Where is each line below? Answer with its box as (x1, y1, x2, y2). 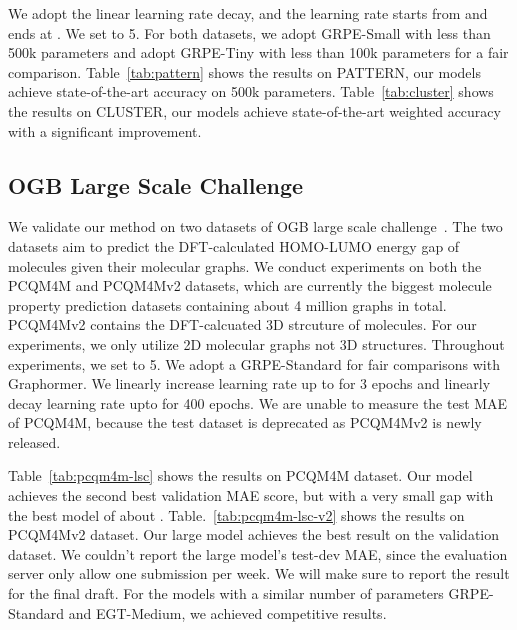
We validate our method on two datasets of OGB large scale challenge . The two (8, 216, 503, 237)
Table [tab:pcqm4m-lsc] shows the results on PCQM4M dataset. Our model (8, 465, 473, 486)
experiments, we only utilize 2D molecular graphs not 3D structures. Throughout (8, 333, 505, 354)
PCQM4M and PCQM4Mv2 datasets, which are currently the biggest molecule (8, 275, 492, 296)
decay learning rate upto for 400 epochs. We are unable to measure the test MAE (8, 392, 508, 413)
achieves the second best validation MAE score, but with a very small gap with (8, 485, 494, 506)
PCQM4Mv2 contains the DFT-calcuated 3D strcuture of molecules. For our (8, 314, 477, 335)
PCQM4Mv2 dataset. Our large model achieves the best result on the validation (8, 524, 500, 545)
